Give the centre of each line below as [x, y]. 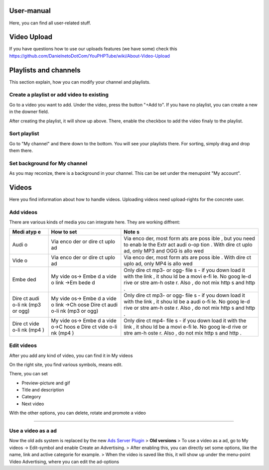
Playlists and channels [45, 70]
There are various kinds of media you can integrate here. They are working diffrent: [95, 222]
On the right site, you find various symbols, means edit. [66, 364]
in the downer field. [29, 112]
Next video [33, 404]
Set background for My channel [48, 163]
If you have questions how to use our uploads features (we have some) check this [93, 49]
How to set [64, 232]
